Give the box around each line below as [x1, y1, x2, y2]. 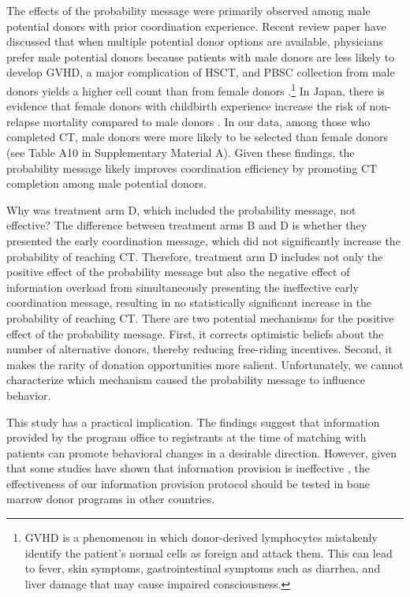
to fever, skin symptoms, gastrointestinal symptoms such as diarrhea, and [24, 560, 381, 576]
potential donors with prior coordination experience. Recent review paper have [6, 17, 386, 34]
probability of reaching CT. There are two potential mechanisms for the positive [6, 309, 394, 326]
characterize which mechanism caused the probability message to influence [6, 371, 365, 388]
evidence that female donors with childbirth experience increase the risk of [6, 98, 366, 114]
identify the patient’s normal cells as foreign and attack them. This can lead [24, 544, 393, 561]
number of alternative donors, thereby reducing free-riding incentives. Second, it [6, 341, 393, 357]
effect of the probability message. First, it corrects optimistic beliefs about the [6, 325, 384, 341]
